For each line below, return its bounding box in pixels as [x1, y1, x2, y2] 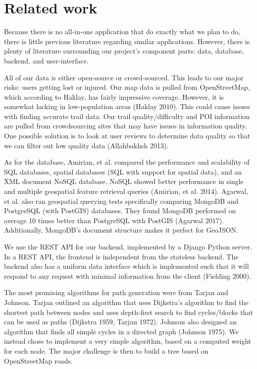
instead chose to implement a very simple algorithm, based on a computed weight [4, 336, 252, 346]
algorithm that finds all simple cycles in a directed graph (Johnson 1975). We [4, 326, 239, 336]
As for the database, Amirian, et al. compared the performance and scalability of [4, 157, 250, 167]
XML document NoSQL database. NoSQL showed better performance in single [4, 176, 244, 186]
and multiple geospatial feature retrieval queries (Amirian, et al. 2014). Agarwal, [4, 186, 249, 196]
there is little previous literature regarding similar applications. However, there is [4, 36, 250, 46]
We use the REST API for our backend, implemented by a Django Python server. [4, 242, 252, 251]
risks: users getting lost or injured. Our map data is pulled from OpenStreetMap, [4, 82, 250, 92]
